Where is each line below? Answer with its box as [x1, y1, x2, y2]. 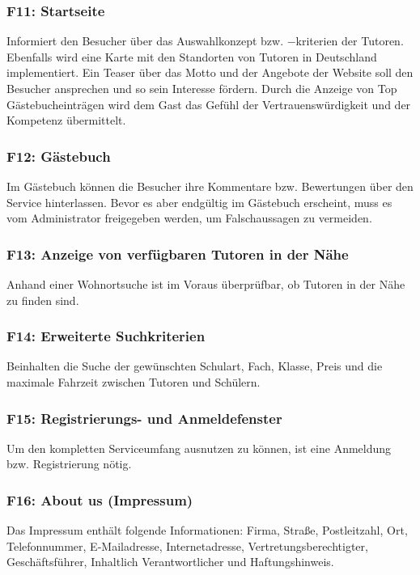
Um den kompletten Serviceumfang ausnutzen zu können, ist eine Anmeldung [6, 439, 392, 456]
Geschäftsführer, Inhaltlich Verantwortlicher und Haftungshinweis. [6, 553, 334, 570]
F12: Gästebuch [6, 146, 111, 166]
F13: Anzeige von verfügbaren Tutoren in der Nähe [6, 243, 349, 264]
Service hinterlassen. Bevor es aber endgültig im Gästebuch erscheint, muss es [6, 193, 392, 210]
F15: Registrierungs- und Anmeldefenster [6, 408, 282, 428]
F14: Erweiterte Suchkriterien [6, 326, 206, 346]
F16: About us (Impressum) [6, 489, 193, 509]
